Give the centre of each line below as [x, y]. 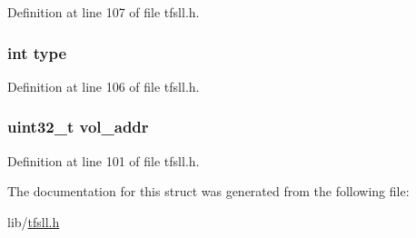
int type [37, 52]
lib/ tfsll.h [34, 221]
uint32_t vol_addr [78, 127]
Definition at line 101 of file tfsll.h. [104, 160]
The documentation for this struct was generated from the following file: [208, 191]
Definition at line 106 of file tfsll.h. [104, 86]
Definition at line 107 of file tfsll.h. [104, 12]
